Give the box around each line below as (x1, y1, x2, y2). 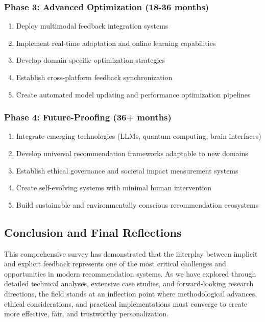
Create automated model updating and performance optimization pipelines (16, 89, 251, 100)
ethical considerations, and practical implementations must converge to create (4, 298, 248, 309)
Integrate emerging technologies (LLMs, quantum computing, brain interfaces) (16, 131, 261, 141)
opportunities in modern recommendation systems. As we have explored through (4, 268, 256, 279)
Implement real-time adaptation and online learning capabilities (16, 37, 216, 48)
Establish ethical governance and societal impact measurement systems (16, 165, 238, 176)
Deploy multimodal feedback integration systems (16, 20, 168, 31)
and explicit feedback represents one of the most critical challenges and (4, 258, 226, 269)
